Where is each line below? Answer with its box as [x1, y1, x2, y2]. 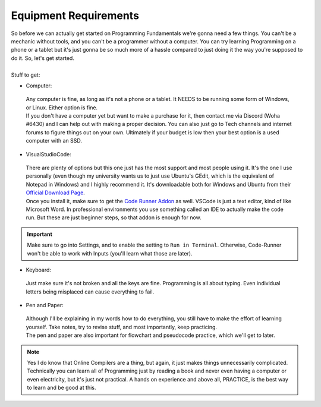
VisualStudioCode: [26, 150, 71, 157]
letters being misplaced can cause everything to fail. [26, 288, 155, 295]
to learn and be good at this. [27, 384, 96, 392]
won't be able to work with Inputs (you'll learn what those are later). [27, 250, 193, 257]
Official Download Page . [26, 189, 86, 196]
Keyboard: [26, 266, 52, 273]
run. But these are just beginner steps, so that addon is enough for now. [26, 214, 202, 221]
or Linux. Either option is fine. [26, 104, 98, 111]
